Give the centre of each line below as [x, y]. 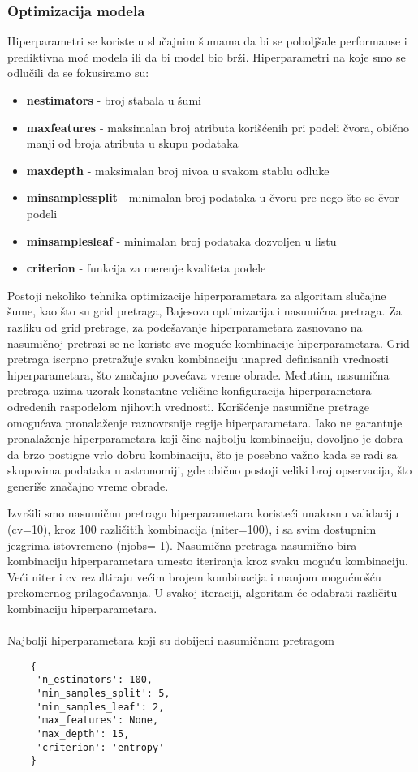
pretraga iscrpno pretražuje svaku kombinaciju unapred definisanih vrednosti [198, 359]
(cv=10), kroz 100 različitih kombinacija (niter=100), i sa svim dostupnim [192, 529]
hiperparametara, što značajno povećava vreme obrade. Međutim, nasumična [198, 374]
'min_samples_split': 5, [103, 694]
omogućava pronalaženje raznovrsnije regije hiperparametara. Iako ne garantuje [205, 422]
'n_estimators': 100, [94, 680]
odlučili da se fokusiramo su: [78, 73]
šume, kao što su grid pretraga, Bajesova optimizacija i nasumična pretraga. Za [205, 311]
